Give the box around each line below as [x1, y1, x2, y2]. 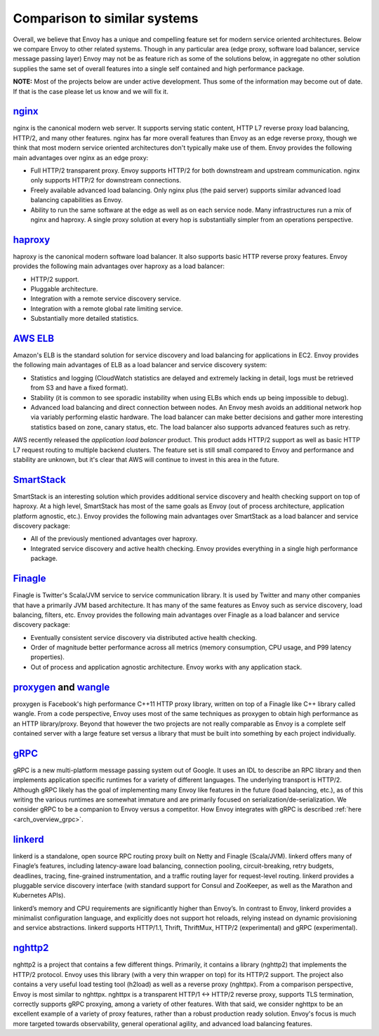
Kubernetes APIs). [13, 891, 66, 900]
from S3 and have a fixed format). [30, 383, 128, 392]
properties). [30, 653, 65, 661]
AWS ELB [13, 332, 55, 344]
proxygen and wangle [13, 681, 110, 693]
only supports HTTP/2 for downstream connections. [30, 176, 182, 185]
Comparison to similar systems [13, 11, 199, 26]
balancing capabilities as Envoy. [30, 196, 123, 204]
